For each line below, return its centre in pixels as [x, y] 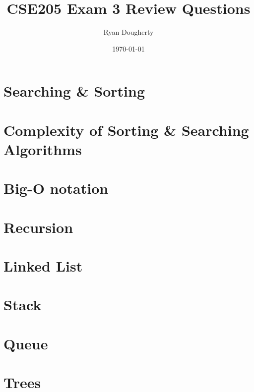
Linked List [43, 266]
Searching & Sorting [74, 91]
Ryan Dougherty [128, 32]
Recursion [38, 227]
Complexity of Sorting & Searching [126, 130]
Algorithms [43, 149]
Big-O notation [56, 188]
